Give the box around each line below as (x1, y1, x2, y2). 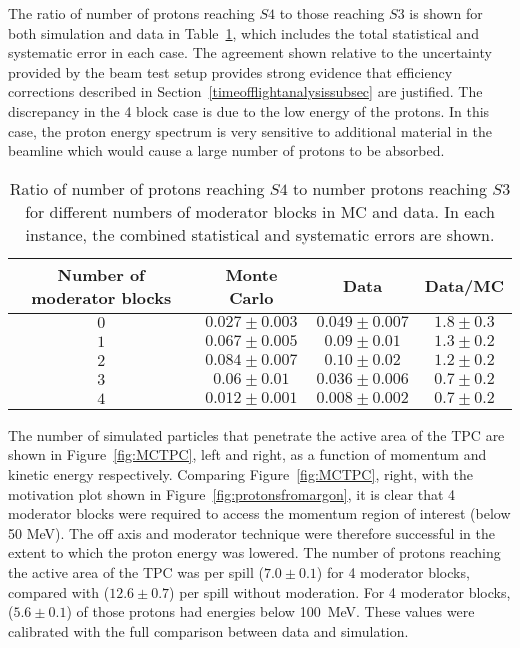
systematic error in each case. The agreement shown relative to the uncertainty (8, 42, 492, 63)
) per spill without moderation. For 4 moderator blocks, (169, 581, 511, 602)
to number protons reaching (292, 176, 488, 200)
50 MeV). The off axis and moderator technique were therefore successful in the (8, 522, 495, 543)
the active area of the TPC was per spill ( (8, 561, 264, 582)
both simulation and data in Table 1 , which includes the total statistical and (8, 22, 479, 43)
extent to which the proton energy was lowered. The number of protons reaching (8, 542, 501, 563)
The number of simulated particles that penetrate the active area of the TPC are (8, 424, 505, 445)
